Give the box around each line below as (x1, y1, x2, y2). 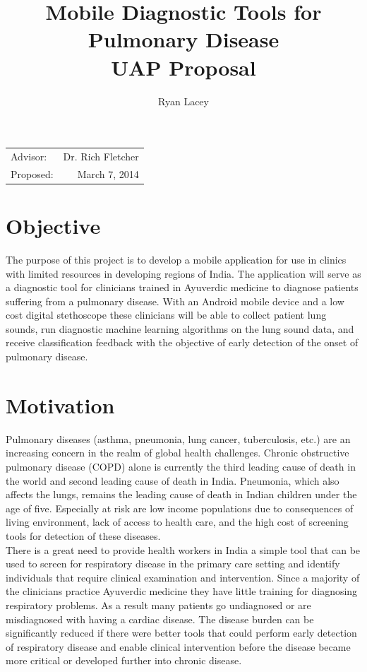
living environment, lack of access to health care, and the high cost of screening (6, 514, 349, 529)
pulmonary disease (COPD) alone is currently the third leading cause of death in (6, 459, 356, 473)
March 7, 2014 (77, 166, 139, 181)
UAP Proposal (111, 52, 256, 81)
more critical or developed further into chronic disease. (6, 653, 242, 668)
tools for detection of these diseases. (6, 528, 161, 543)
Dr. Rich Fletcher (63, 148, 139, 163)
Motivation (6, 390, 115, 419)
